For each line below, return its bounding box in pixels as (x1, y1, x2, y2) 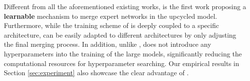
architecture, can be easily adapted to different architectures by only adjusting (4, 29, 236, 40)
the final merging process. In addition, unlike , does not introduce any (4, 39, 211, 49)
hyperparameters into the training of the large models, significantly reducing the (4, 48, 242, 58)
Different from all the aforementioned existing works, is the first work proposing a (4, 1, 246, 11)
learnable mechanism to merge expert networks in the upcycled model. (4, 11, 217, 21)
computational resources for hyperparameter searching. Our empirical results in (4, 58, 239, 68)
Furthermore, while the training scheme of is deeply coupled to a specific (4, 20, 219, 30)
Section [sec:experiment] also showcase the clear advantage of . (4, 67, 189, 78)
